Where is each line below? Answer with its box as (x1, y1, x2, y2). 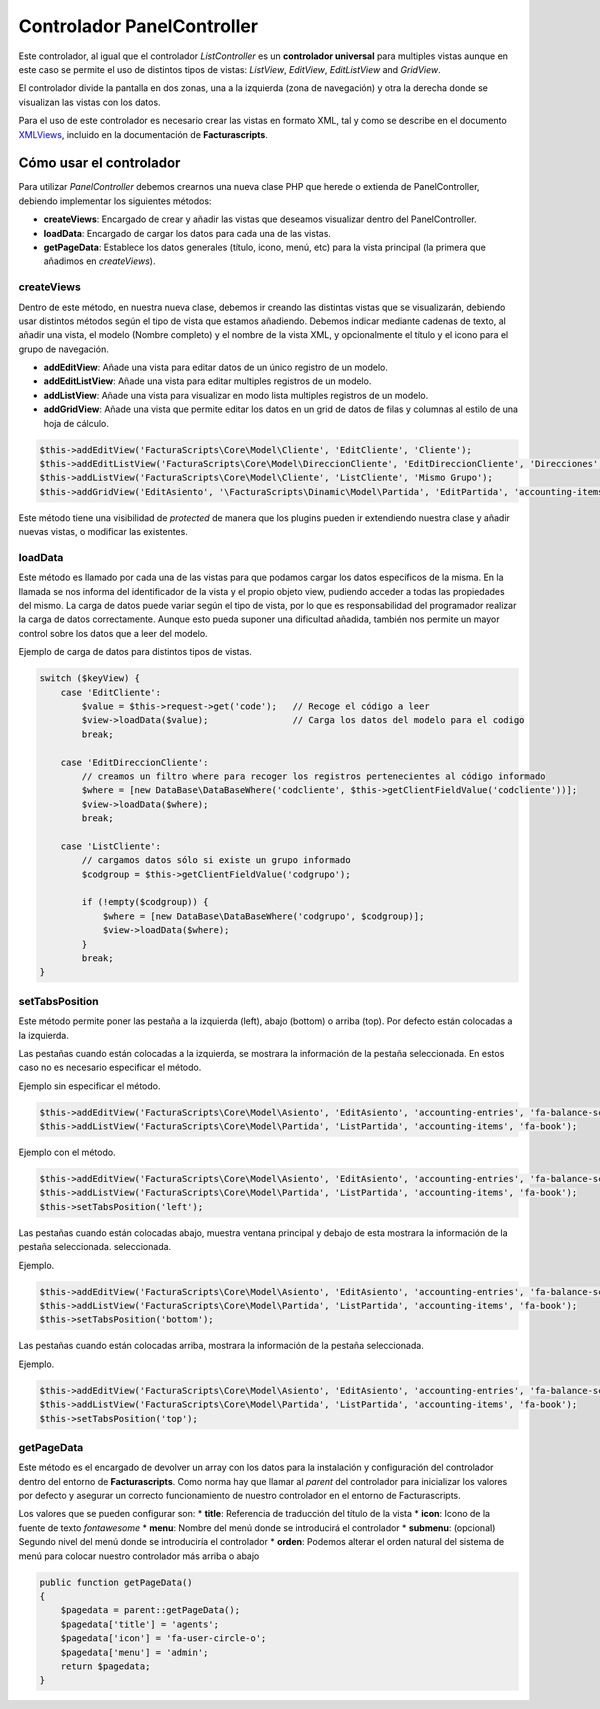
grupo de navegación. (18, 343, 109, 355)
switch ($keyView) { (39, 673, 140, 684)
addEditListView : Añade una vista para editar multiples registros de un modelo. (43, 375, 372, 387)
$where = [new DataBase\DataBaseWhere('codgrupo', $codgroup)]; (102, 910, 425, 922)
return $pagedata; (60, 1660, 151, 1672)
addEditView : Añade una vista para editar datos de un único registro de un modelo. (43, 361, 389, 374)
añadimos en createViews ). (43, 255, 156, 267)
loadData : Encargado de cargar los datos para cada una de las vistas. (43, 227, 332, 239)
